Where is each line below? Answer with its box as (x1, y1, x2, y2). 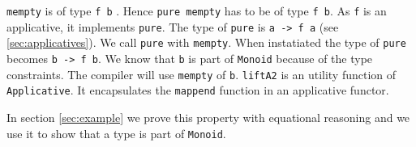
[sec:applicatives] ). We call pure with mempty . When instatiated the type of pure (6, 34, 406, 51)
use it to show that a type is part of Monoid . (6, 124, 226, 141)
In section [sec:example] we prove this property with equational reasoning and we (6, 108, 410, 125)
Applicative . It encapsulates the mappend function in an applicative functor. (6, 82, 389, 99)
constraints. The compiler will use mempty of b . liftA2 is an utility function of (6, 65, 397, 82)
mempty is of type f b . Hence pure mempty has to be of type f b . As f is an (6, 2, 387, 19)
